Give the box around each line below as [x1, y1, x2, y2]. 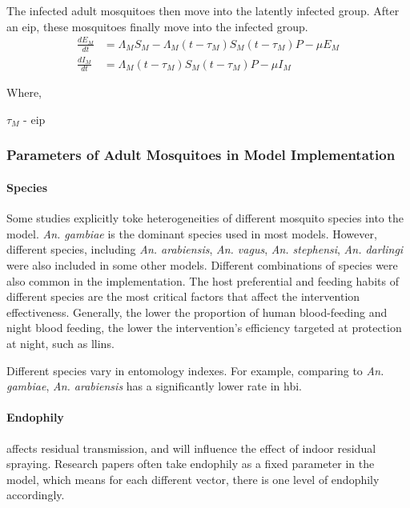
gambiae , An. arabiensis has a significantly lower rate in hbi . [6, 378, 302, 394]
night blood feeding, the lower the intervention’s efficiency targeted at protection [6, 319, 402, 336]
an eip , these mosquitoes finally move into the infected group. [6, 18, 308, 34]
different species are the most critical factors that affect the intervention [6, 288, 360, 305]
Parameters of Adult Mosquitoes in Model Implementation [6, 145, 396, 165]
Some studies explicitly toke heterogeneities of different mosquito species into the [6, 210, 404, 226]
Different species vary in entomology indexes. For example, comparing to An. [6, 362, 384, 378]
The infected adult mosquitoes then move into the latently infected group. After [6, 2, 400, 18]
